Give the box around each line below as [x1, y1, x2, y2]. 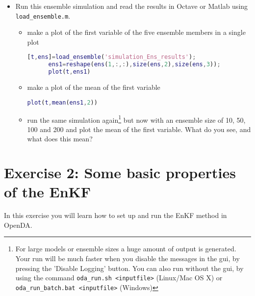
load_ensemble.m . [15, 10, 71, 21]
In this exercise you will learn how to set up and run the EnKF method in [4, 210, 227, 220]
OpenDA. [4, 219, 32, 230]
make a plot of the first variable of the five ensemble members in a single [27, 27, 246, 37]
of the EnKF [4, 182, 91, 202]
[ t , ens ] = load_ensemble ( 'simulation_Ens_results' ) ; [27, 54, 196, 61]
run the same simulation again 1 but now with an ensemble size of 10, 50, [27, 113, 246, 125]
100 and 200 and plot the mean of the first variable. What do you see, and [27, 124, 251, 134]
